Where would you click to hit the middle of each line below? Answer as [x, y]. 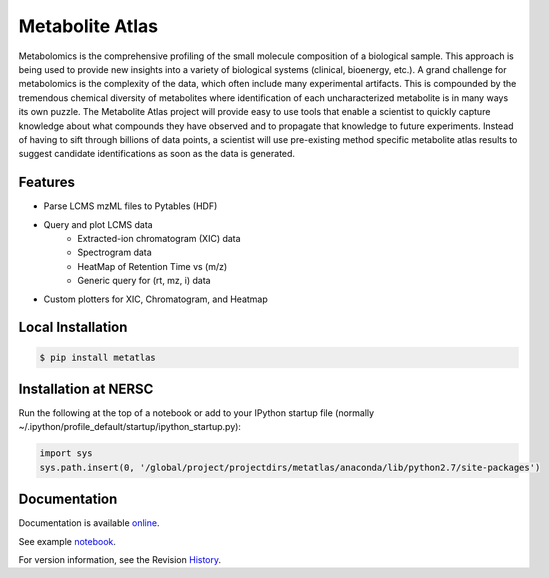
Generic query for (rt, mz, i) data [144, 281]
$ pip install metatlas [98, 357]
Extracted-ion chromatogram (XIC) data [159, 238]
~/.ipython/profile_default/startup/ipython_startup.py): [130, 427]
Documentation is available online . [89, 523]
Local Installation [73, 327]
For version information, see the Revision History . [120, 560]
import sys [66, 453]
